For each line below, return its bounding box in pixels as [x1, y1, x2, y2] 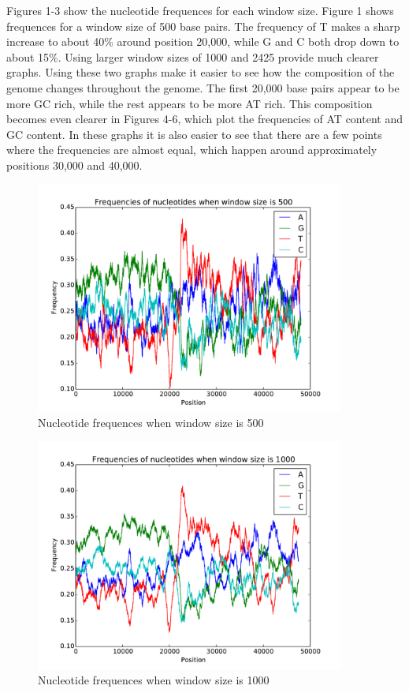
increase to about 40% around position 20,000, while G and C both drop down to [6, 33, 400, 50]
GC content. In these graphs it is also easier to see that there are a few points [6, 125, 382, 142]
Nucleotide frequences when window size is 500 [38, 414, 264, 431]
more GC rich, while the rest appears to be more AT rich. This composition [6, 95, 373, 111]
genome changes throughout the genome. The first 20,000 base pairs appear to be [6, 79, 400, 96]
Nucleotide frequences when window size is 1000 [38, 672, 270, 688]
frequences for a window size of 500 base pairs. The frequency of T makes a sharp [6, 17, 400, 34]
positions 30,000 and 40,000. [6, 156, 143, 173]
